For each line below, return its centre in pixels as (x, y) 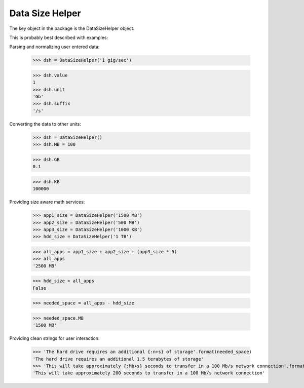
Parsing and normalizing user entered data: (54, 47)
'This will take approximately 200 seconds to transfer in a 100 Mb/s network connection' (149, 373)
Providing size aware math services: (47, 202)
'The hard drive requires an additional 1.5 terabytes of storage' (118, 359)
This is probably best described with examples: (59, 37)
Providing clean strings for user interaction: (54, 338)
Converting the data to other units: (45, 124)
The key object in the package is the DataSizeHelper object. (72, 28)
